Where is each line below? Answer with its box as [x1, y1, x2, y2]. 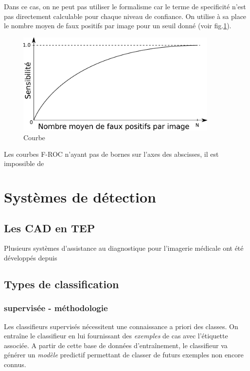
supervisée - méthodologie [4, 302, 108, 314]
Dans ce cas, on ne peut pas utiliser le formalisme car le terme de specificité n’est [4, 1, 246, 11]
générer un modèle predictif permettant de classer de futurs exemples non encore [4, 350, 244, 360]
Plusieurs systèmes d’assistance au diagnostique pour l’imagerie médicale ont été [4, 243, 244, 253]
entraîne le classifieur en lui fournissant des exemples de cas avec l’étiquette [4, 331, 228, 341]
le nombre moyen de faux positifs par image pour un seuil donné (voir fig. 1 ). [4, 20, 232, 31]
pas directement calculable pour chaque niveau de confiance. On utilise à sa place [4, 11, 247, 21]
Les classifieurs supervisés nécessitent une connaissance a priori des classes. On [4, 321, 238, 331]
